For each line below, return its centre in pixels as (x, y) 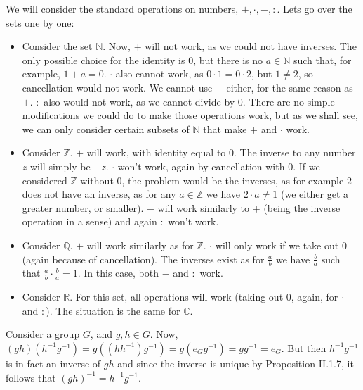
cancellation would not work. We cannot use (117, 87)
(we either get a (315, 194)
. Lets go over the (315, 8)
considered (45, 180)
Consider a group (43, 334)
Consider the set (57, 46)
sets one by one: (40, 22)
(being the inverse (302, 207)
